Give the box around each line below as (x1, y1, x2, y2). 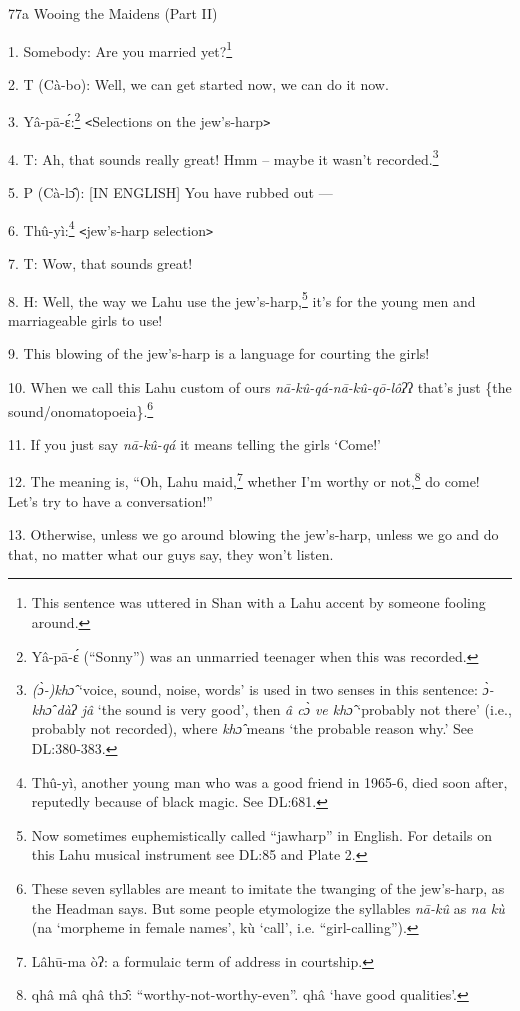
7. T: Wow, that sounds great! (8, 252, 193, 273)
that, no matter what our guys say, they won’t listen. (8, 543, 334, 564)
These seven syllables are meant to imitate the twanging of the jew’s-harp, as (31, 877, 505, 898)
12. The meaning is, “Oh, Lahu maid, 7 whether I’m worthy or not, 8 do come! (8, 468, 480, 492)
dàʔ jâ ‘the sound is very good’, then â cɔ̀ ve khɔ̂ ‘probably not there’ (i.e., (56, 698, 512, 719)
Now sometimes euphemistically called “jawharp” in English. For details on (31, 824, 492, 845)
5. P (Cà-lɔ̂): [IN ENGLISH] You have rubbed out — (8, 182, 333, 202)
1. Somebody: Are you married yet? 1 (8, 37, 233, 61)
